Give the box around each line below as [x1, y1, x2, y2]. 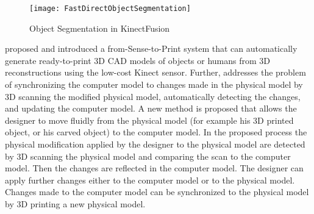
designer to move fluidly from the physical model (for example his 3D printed [5, 113, 294, 126]
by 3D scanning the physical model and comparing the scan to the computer [5, 149, 291, 162]
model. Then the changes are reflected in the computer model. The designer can [5, 162, 304, 174]
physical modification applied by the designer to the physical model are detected [5, 138, 305, 150]
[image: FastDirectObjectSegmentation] [29, 4, 191, 13]
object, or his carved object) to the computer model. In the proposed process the [5, 126, 307, 138]
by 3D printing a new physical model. [5, 197, 146, 210]
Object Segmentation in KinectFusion [29, 21, 170, 34]
